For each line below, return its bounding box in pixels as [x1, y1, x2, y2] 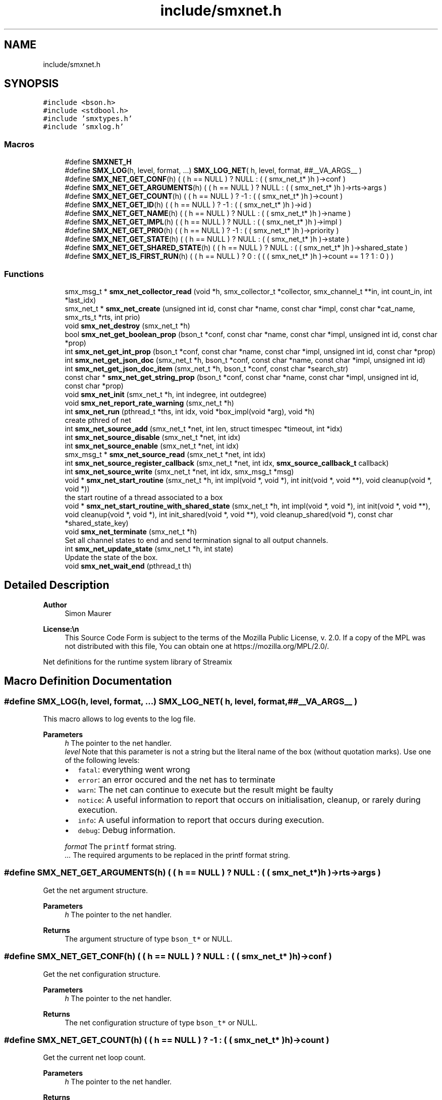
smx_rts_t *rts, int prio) [65, 312, 140, 321]
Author [43, 600, 67, 609]
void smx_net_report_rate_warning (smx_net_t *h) [65, 398, 234, 407]
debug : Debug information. [78, 825, 176, 835]
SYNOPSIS [4, 77, 59, 90]
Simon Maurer [65, 609, 112, 618]
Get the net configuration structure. [43, 969, 160, 978]
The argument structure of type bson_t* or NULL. [65, 934, 233, 943]
